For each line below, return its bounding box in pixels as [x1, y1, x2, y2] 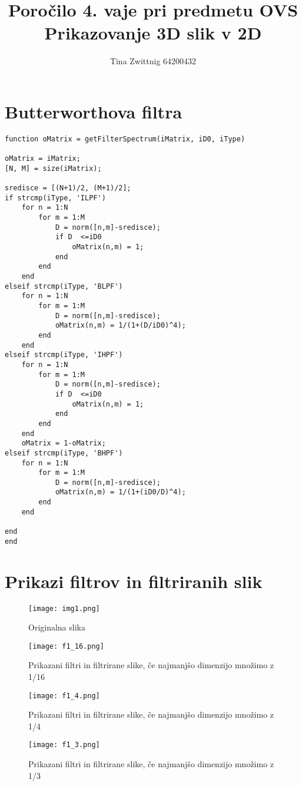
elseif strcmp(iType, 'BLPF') [5, 282, 123, 290]
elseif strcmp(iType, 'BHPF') [5, 448, 123, 457]
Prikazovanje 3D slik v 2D [44, 21, 262, 45]
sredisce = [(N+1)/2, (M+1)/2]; [5, 184, 131, 193]
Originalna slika [28, 621, 85, 633]
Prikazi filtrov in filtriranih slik [5, 569, 263, 593]
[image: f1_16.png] [28, 642, 104, 650]
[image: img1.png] [28, 604, 100, 613]
